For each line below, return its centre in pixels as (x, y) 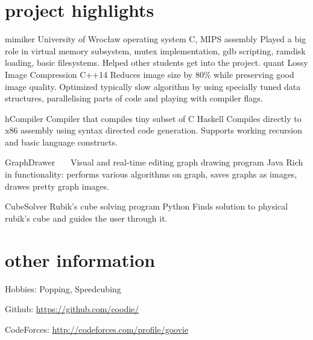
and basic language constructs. (61, 142)
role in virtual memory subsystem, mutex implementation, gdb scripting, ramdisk (155, 50)
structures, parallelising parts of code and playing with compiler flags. (134, 98)
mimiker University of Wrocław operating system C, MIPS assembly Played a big (156, 39)
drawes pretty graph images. (57, 186)
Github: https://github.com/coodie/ (72, 309)
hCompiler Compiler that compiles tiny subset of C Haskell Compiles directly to (153, 118)
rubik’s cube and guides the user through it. (86, 218)
